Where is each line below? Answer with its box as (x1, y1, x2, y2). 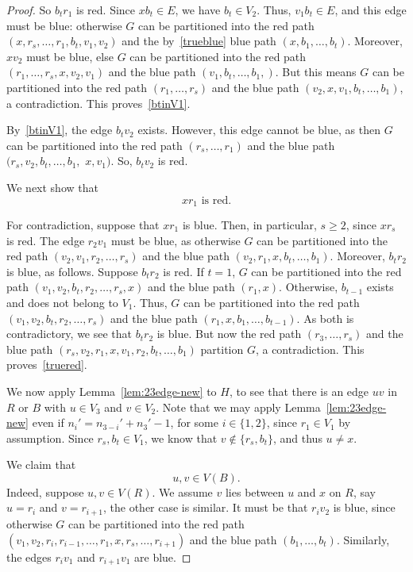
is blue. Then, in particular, (182, 216, 317, 232)
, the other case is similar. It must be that (103, 499, 308, 516)
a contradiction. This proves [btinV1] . (6, 94, 191, 111)
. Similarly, (336, 531, 390, 547)
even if (32, 414, 64, 431)
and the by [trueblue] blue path (122, 33, 276, 49)
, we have (175, 2, 221, 17)
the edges (6, 548, 52, 565)
